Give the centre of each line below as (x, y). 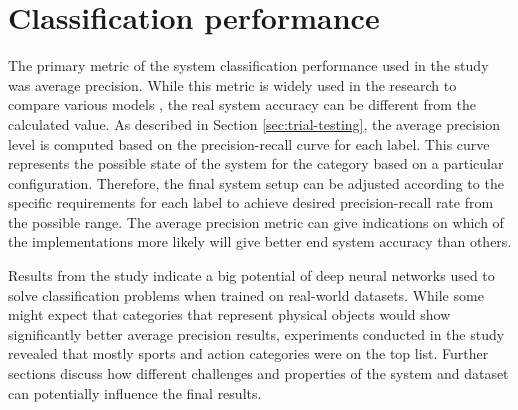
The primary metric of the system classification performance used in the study (248, 65)
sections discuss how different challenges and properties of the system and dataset (258, 373)
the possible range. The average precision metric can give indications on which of (256, 221)
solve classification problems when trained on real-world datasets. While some (246, 294)
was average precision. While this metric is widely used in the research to (232, 84)
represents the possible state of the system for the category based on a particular (256, 163)
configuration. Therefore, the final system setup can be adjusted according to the (256, 182)
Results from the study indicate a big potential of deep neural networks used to (251, 275)
